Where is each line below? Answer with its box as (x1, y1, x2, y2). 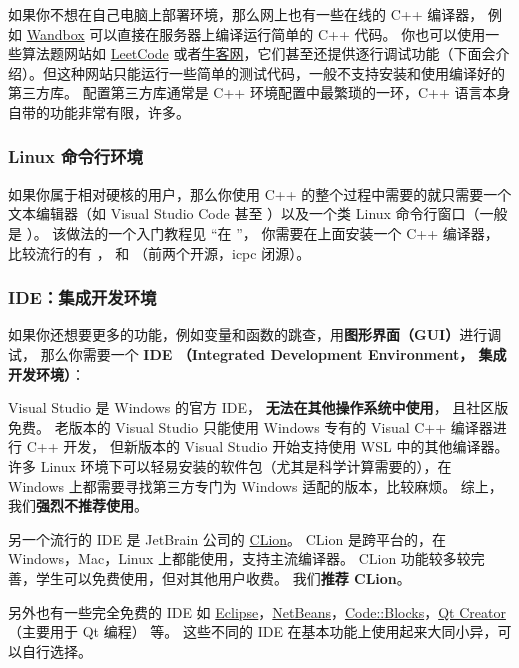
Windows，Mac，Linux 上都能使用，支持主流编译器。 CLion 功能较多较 (8, 548, 471, 569)
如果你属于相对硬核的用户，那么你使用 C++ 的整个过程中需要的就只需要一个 (8, 183, 512, 204)
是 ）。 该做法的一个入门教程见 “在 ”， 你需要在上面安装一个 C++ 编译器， (8, 222, 499, 243)
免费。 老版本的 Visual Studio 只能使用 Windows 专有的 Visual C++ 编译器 (8, 416, 493, 437)
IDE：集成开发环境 (8, 285, 157, 310)
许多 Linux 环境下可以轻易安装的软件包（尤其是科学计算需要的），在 (8, 455, 452, 476)
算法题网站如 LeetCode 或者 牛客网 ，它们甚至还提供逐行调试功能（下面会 (21, 43, 496, 64)
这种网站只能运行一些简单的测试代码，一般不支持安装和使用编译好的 (56, 62, 505, 83)
